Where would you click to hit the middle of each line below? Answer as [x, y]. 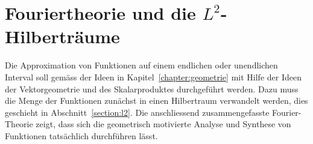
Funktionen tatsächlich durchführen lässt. [81, 135]
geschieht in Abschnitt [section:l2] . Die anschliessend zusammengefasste [137, 112]
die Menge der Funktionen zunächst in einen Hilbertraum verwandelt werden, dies [156, 100]
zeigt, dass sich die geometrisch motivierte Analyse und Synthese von [163, 124]
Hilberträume [62, 36]
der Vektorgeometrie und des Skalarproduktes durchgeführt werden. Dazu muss [152, 88]
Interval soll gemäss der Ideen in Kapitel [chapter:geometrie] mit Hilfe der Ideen [153, 76]
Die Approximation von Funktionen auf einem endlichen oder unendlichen [141, 65]
